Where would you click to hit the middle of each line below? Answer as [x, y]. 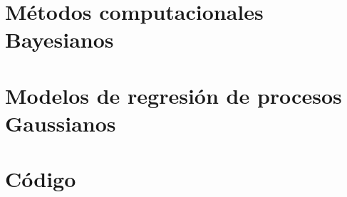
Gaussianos [61, 123]
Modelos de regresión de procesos [173, 95]
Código [41, 179]
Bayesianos [59, 39]
